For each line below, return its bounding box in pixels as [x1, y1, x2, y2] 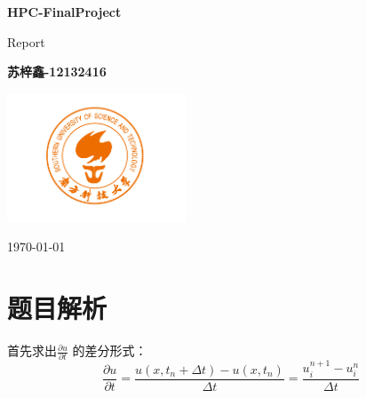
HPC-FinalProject [7, 3, 122, 20]
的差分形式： [72, 341, 147, 360]
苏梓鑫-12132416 [7, 62, 107, 81]
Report [7, 32, 45, 51]
